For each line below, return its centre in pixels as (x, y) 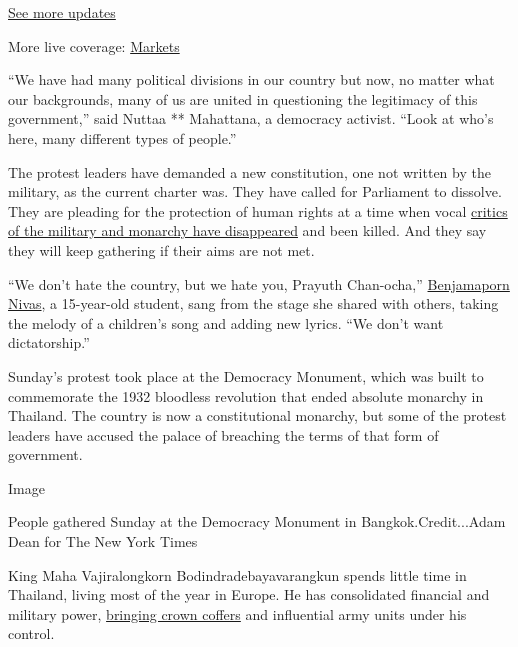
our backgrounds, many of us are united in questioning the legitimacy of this (243, 98)
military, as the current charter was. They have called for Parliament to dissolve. (255, 191)
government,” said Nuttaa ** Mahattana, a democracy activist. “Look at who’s (251, 118)
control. (31, 633)
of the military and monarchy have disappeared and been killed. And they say (247, 230)
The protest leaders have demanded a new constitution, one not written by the (249, 171)
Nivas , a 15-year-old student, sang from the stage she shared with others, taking (253, 303)
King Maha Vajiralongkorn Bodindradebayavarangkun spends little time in (237, 574)
